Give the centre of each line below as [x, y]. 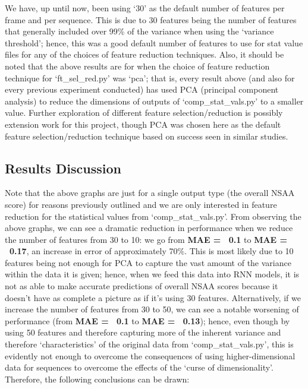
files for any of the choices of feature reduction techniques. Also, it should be [144, 54]
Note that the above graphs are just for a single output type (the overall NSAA [150, 193]
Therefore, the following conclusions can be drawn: [97, 379]
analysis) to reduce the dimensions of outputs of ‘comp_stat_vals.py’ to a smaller [154, 101]
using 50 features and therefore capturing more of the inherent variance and [143, 332]
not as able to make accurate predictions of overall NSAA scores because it [142, 286]
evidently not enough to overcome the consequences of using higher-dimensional [150, 355]
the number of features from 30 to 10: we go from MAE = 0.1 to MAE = [146, 239]
